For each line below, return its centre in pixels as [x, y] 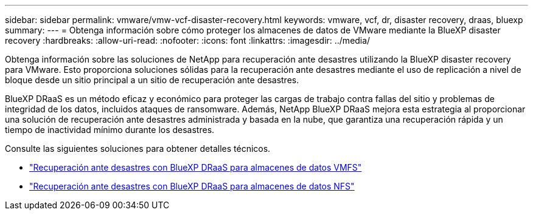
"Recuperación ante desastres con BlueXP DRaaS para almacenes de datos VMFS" [196, 167]
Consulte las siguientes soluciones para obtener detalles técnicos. [138, 148]
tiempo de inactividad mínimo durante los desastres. [110, 130]
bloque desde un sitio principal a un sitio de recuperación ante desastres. [152, 80]
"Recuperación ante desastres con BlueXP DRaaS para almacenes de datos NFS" [192, 186]
